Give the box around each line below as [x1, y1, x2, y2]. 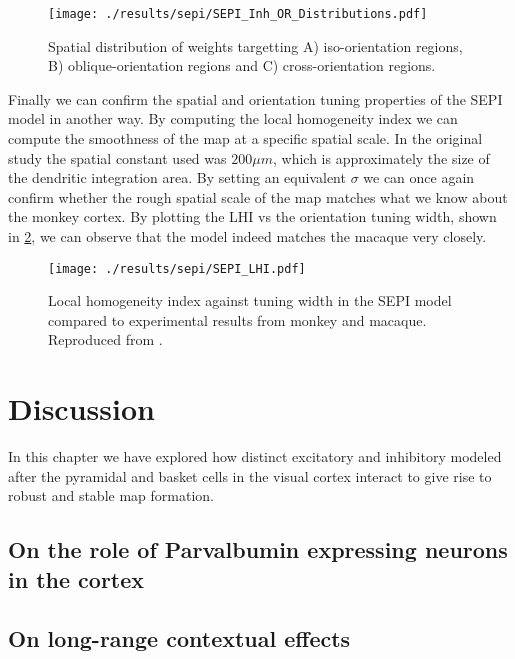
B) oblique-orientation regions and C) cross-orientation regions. [48, 55, 436, 76]
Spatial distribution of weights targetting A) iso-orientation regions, [48, 35, 463, 56]
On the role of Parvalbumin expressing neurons [8, 534, 508, 565]
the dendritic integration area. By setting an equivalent [8, 167, 346, 188]
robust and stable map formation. [8, 485, 214, 506]
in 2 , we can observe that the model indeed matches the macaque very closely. [8, 226, 487, 246]
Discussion [8, 388, 155, 429]
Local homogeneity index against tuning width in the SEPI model [48, 290, 452, 311]
